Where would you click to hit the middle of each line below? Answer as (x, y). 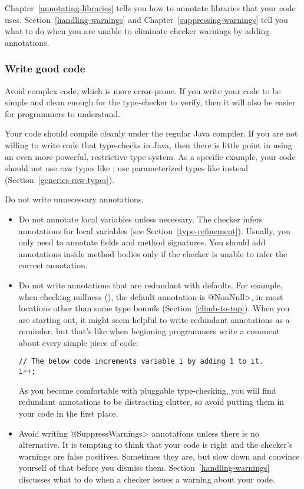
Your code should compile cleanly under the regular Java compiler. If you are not (151, 133)
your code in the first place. (68, 413)
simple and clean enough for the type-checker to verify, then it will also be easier (150, 102)
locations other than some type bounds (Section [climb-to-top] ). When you (154, 308)
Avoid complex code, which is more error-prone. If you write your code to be (143, 90)
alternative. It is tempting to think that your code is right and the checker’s (156, 445)
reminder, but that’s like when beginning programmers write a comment (149, 331)
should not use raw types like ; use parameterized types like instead (127, 168)
